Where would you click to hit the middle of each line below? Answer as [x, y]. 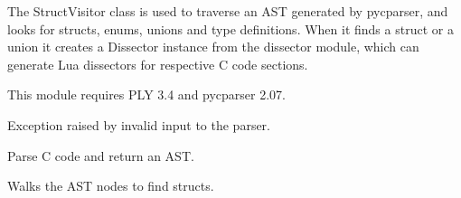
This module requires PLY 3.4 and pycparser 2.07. [147, 94]
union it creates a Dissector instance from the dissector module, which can [213, 47]
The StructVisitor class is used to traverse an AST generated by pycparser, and [228, 11]
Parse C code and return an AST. [101, 155]
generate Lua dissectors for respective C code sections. [158, 64]
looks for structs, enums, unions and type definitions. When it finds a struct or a [230, 28]
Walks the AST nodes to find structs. [111, 186]
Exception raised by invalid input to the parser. [139, 124]
